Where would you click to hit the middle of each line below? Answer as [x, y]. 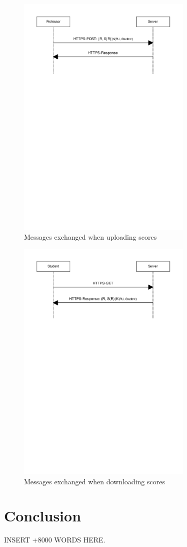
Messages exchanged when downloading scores [94, 481]
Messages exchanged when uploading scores [90, 236]
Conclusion [43, 516]
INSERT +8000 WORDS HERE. [55, 540]
